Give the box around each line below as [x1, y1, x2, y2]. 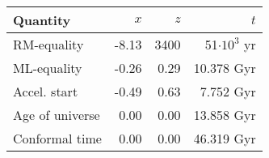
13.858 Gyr [193, 105, 256, 124]
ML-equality [13, 58, 82, 77]
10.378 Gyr [193, 58, 256, 77]
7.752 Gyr [200, 82, 256, 100]
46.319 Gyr [193, 129, 256, 147]
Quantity [13, 11, 71, 29]
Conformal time [13, 129, 102, 147]
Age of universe [13, 105, 100, 124]
